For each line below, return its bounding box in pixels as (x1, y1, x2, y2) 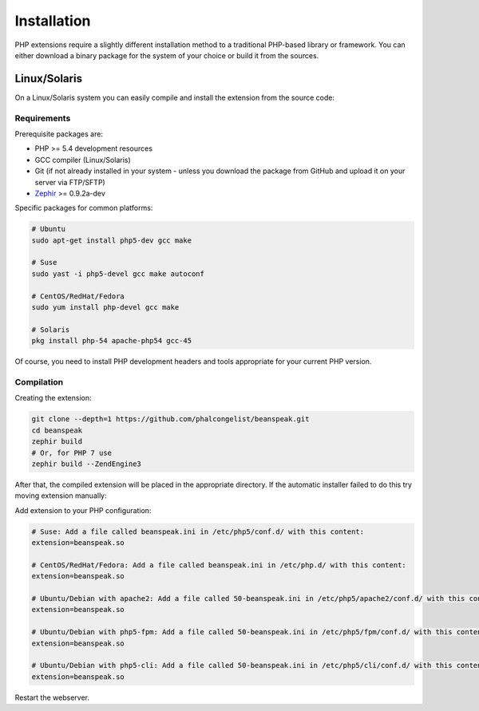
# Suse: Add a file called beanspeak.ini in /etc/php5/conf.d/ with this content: (31, 527, 365, 536)
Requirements (14, 113, 71, 124)
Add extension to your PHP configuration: (14, 505, 152, 515)
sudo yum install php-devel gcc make (31, 303, 180, 312)
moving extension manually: (14, 491, 107, 500)
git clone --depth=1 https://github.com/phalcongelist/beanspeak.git (31, 415, 310, 424)
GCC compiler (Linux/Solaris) (34, 155, 131, 164)
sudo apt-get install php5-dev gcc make (31, 235, 192, 245)
